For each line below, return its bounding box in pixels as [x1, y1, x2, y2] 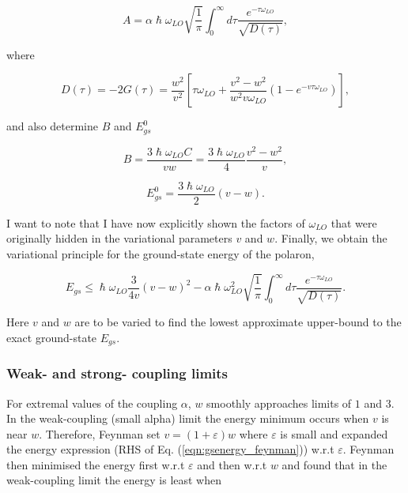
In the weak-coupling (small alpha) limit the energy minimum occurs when [6, 410, 369, 427]
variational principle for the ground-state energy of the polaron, [6, 246, 315, 262]
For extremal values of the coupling [6, 394, 178, 411]
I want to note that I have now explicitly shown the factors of [6, 214, 305, 231]
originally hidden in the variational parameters [6, 230, 232, 246]
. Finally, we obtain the [274, 230, 387, 246]
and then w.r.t [197, 456, 267, 472]
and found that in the [281, 456, 387, 472]
